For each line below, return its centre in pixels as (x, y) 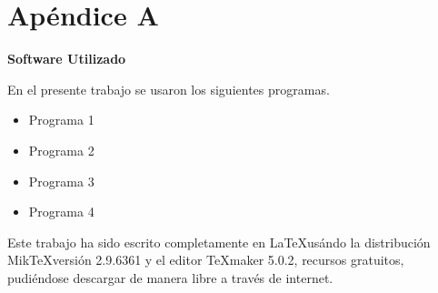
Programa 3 (61, 181)
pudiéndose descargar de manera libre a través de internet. (170, 277)
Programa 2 (61, 150)
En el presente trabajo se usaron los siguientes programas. (169, 89)
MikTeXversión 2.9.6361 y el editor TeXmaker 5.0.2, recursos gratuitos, (206, 260)
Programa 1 (61, 120)
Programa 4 (61, 212)
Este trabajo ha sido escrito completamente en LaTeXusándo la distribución (219, 242)
